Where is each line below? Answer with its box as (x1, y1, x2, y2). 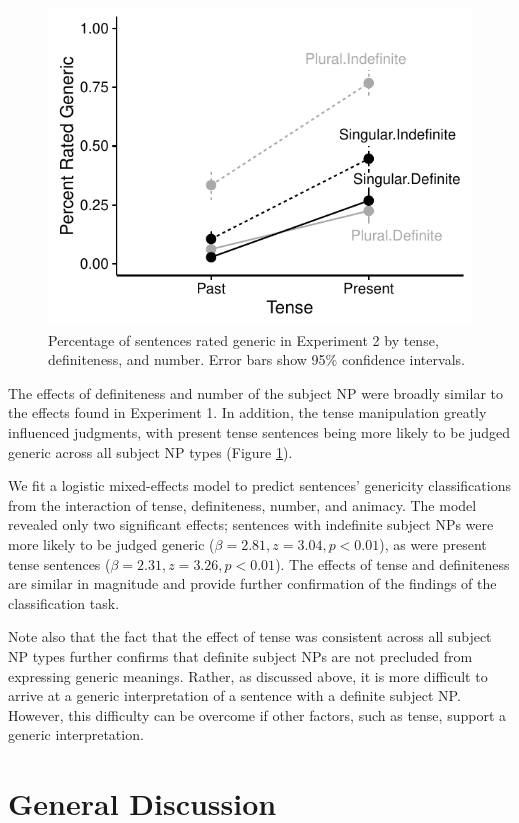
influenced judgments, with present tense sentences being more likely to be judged (8, 421, 511, 442)
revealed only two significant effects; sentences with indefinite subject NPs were (8, 514, 494, 535)
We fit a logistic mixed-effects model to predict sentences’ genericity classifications (8, 475, 511, 496)
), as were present (379, 533, 487, 554)
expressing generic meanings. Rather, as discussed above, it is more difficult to (8, 665, 488, 686)
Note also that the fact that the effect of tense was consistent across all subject (8, 626, 492, 647)
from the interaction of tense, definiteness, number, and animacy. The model (8, 494, 477, 515)
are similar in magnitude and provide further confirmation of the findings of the (8, 573, 497, 594)
